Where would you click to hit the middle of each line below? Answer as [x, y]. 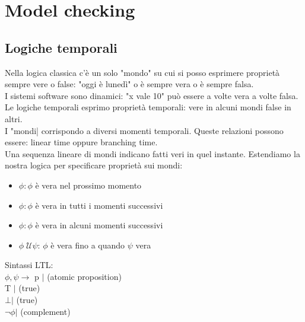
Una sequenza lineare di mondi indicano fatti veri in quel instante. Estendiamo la [152, 153]
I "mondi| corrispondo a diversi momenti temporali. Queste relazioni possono [144, 130]
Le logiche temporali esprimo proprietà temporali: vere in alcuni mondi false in [148, 107]
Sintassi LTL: [29, 265]
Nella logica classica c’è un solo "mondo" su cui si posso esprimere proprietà [142, 72]
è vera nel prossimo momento [88, 185]
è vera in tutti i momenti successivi [99, 205]
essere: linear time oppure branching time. [81, 142]
